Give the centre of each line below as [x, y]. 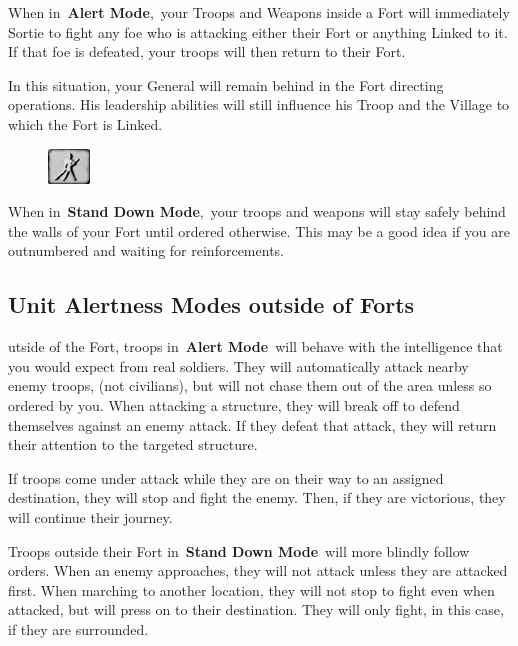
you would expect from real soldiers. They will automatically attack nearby [238, 365]
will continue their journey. [90, 516]
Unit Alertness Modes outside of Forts [211, 304]
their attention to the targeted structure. [133, 444]
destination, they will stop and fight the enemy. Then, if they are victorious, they [257, 497]
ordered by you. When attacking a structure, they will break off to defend [234, 404]
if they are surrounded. [78, 628]
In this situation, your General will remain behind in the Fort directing [226, 84]
